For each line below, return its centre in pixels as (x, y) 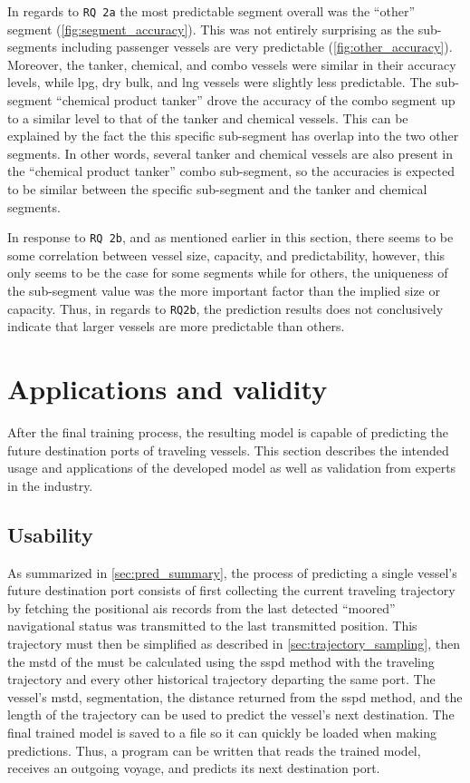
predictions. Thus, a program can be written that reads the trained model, (214, 750)
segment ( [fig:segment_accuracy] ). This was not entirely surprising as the (211, 29)
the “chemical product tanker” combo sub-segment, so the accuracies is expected (231, 171)
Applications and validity (168, 389)
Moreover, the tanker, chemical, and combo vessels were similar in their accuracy (232, 64)
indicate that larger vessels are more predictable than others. (176, 326)
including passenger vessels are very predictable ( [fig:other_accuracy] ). (257, 47)
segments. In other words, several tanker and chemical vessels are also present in (230, 153)
